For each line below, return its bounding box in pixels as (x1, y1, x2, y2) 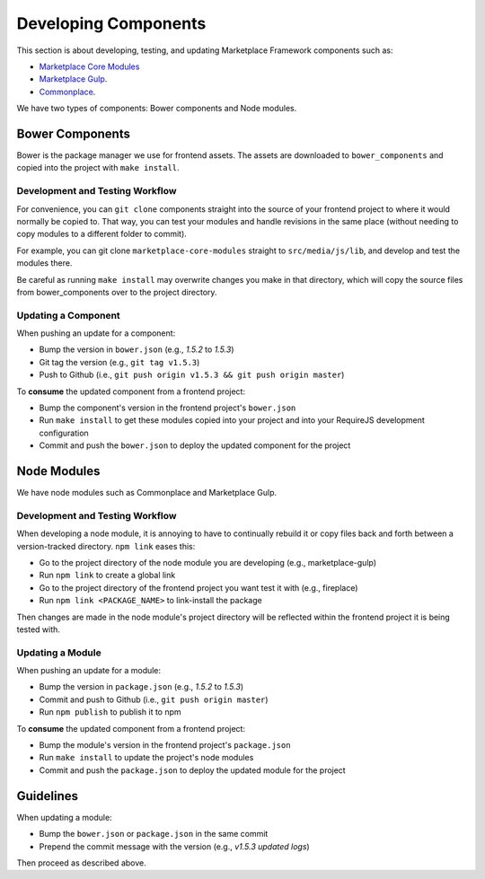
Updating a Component (16, 309, 120, 321)
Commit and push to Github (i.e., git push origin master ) (39, 694, 269, 705)
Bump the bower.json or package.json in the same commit (39, 829, 269, 839)
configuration (39, 427, 89, 438)
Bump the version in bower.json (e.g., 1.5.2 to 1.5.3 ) (39, 344, 234, 355)
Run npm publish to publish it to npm (39, 707, 181, 717)
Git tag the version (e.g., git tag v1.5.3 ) (39, 356, 200, 367)
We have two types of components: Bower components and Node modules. (16, 103, 297, 114)
